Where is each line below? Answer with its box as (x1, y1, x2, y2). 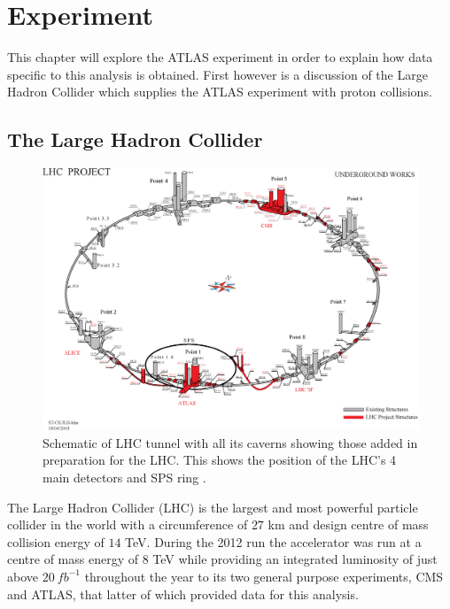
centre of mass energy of (7, 550, 138, 568)
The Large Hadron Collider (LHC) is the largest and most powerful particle (7, 497, 418, 516)
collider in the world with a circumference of (7, 515, 248, 534)
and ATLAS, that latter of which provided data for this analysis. (7, 584, 359, 603)
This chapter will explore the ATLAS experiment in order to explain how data (7, 48, 433, 66)
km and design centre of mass (268, 515, 429, 534)
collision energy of (7, 532, 105, 551)
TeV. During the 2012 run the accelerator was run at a (125, 532, 422, 551)
